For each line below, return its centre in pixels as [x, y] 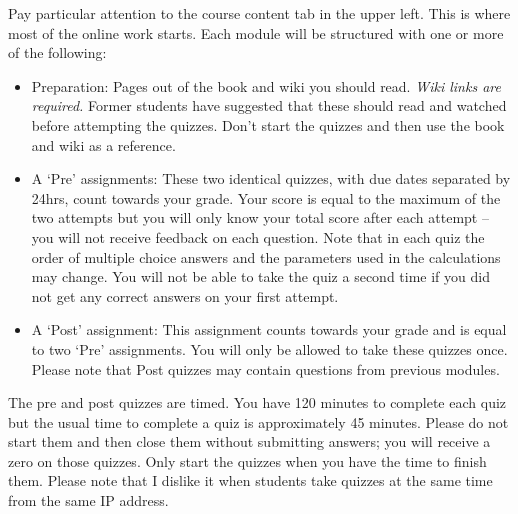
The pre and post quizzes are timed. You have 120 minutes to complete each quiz [257, 402]
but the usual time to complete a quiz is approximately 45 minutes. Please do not [258, 421]
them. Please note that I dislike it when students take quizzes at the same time [250, 480]
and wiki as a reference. [103, 144]
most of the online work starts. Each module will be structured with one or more [256, 32]
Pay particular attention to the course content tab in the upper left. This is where [259, 13]
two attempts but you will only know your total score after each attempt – [260, 217]
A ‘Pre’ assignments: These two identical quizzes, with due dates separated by [271, 178]
